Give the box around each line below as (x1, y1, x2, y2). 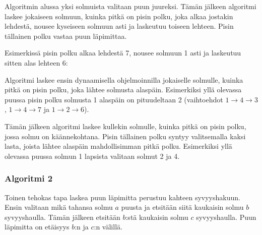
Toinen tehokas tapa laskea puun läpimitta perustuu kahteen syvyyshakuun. (5, 192, 240, 202)
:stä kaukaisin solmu (125, 211, 188, 222)
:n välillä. (94, 221, 122, 232)
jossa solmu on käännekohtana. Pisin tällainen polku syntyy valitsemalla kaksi (5, 131, 246, 141)
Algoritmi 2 (5, 172, 53, 185)
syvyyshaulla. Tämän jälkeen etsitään (5, 211, 120, 222)
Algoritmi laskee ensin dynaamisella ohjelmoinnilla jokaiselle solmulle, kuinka (5, 74, 243, 85)
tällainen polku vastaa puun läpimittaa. (5, 30, 127, 41)
